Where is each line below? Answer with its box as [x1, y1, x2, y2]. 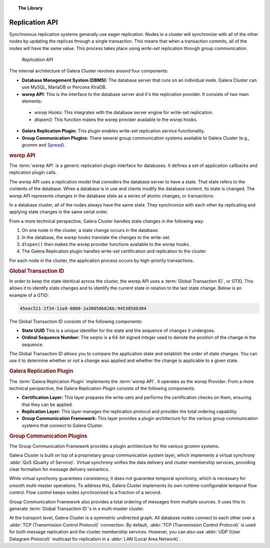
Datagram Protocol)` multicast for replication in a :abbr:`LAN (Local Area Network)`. [9, 535, 181, 542]
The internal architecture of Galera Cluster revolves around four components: [9, 68, 168, 74]
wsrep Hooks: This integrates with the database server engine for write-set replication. [34, 109, 213, 115]
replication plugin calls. [9, 169, 57, 175]
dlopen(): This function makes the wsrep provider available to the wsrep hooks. [34, 116, 197, 122]
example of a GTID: [9, 292, 49, 298]
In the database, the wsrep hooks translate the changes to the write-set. [21, 234, 171, 240]
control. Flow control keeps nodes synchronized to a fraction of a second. [9, 489, 162, 495]
